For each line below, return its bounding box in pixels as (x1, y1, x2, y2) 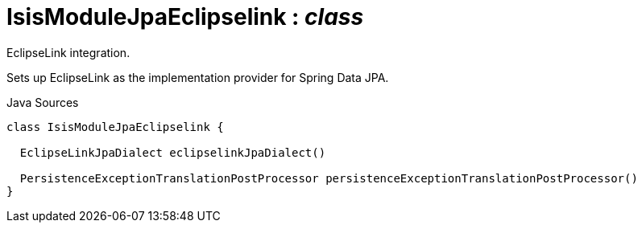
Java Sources (6, 95, 79, 109)
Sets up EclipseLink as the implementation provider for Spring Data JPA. (6, 70, 389, 84)
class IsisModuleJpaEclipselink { (6, 120, 224, 133)
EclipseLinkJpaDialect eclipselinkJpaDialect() (19, 145, 326, 159)
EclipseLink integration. (6, 45, 130, 59)
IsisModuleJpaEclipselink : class (6, 3, 364, 31)
